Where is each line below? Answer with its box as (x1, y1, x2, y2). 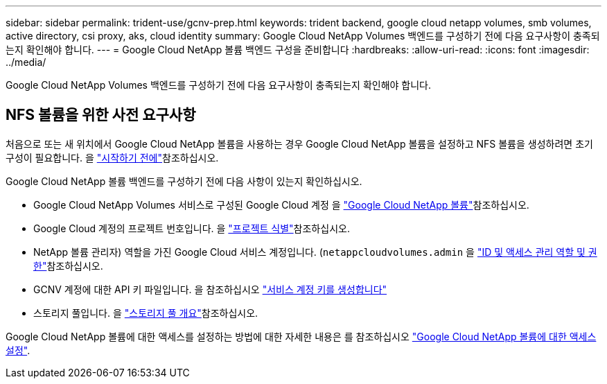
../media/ (6, 56, 46, 68)
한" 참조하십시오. (33, 259, 103, 272)
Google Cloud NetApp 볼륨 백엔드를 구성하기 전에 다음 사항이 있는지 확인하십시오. (6, 175, 362, 187)
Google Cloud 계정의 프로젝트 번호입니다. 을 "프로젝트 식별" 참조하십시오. (33, 222, 350, 234)
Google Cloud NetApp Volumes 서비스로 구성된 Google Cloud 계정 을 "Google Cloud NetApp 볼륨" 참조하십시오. (33, 198, 529, 211)
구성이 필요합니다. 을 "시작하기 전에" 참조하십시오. (6, 151, 219, 164)
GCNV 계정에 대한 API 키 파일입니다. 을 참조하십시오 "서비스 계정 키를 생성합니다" (33, 283, 387, 295)
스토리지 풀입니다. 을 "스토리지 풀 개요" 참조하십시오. (33, 306, 258, 319)
